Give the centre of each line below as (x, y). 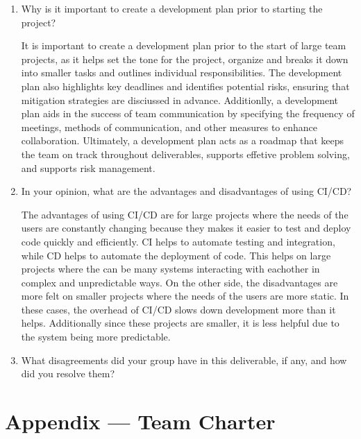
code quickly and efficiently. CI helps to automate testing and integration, (178, 241)
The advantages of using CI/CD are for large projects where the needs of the (185, 214)
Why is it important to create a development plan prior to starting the (172, 8)
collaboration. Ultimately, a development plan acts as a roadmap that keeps (183, 140)
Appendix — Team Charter (140, 421)
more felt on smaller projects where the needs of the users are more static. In (185, 296)
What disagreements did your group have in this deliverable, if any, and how (184, 360)
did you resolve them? (68, 373)
